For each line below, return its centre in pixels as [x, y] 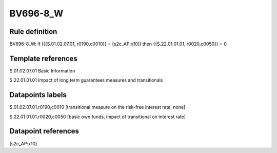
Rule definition [33, 32]
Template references [44, 58]
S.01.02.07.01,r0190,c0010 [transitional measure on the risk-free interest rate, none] [97, 107]
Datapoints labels [38, 95]
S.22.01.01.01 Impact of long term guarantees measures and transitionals [86, 80]
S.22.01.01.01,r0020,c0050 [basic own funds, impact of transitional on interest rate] [97, 117]
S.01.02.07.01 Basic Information [42, 71]
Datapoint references [44, 131]
